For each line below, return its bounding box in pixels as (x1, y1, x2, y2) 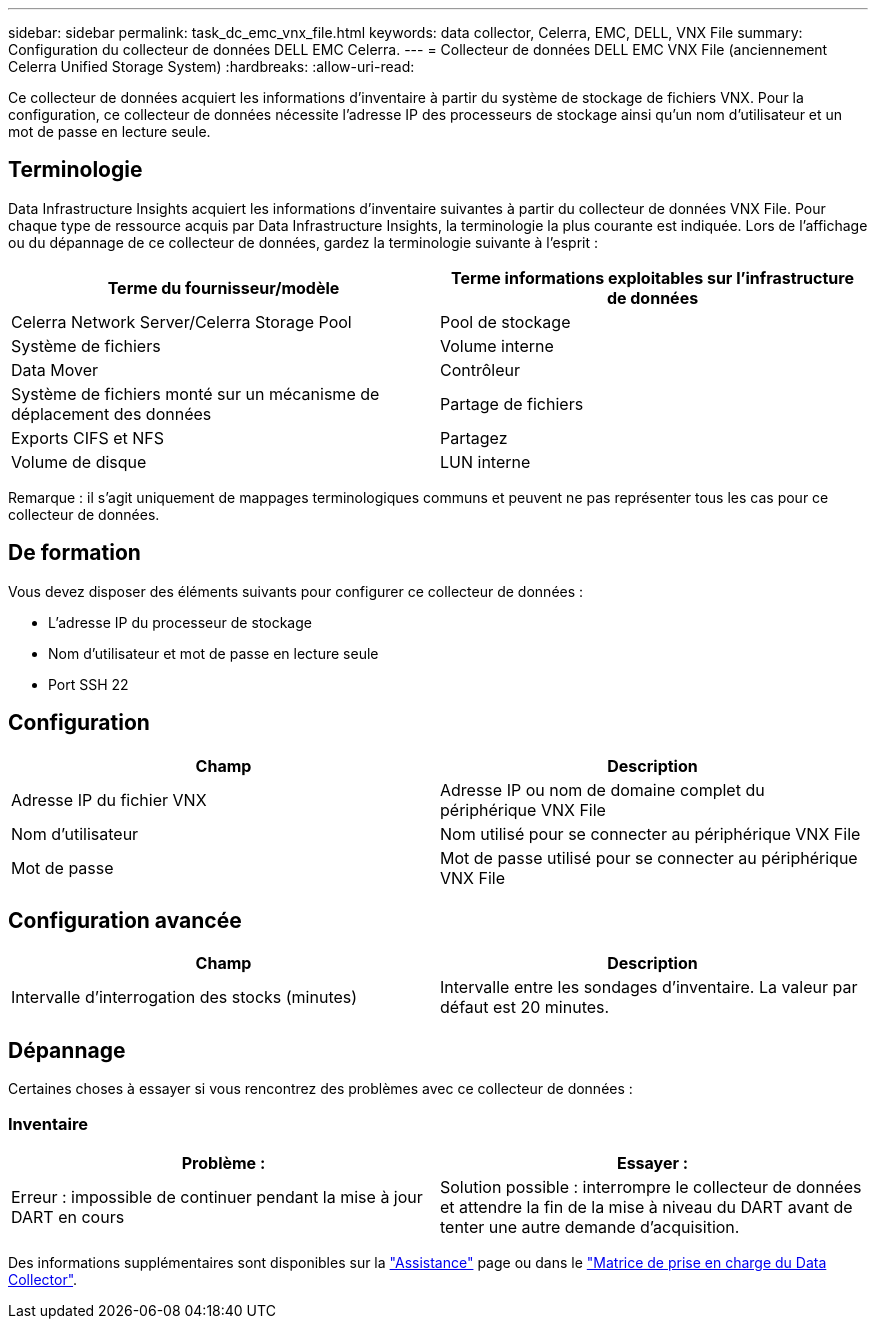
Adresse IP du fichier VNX (11, 789, 207, 810)
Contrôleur (440, 359, 521, 380)
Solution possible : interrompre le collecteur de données (440, 1176, 862, 1197)
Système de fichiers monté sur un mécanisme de (11, 383, 380, 404)
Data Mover (11, 359, 99, 380)
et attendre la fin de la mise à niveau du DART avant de (440, 1196, 853, 1217)
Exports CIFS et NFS (11, 427, 165, 448)
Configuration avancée (8, 907, 242, 933)
